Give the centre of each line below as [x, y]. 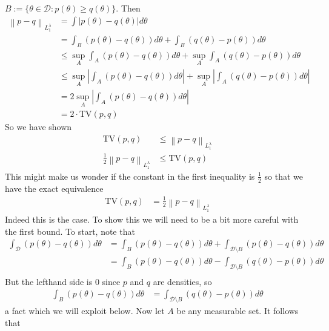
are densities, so [182, 281]
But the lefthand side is [49, 281]
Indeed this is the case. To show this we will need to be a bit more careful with [152, 219]
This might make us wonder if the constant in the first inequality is [130, 176]
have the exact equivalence [54, 188]
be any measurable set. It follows [238, 311]
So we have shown [38, 127]
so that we [284, 176]
